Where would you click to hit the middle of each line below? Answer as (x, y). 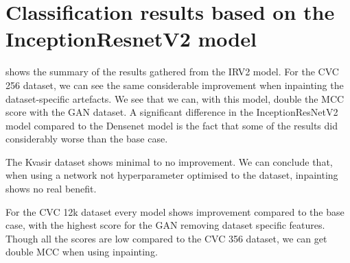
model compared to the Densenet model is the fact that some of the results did (172, 125)
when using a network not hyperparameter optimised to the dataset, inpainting (172, 175)
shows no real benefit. (51, 189)
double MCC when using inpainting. (82, 252)
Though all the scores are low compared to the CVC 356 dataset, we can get (166, 238)
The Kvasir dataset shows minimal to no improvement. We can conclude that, (169, 161)
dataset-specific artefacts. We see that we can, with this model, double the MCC (175, 98)
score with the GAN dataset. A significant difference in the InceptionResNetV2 (172, 112)
